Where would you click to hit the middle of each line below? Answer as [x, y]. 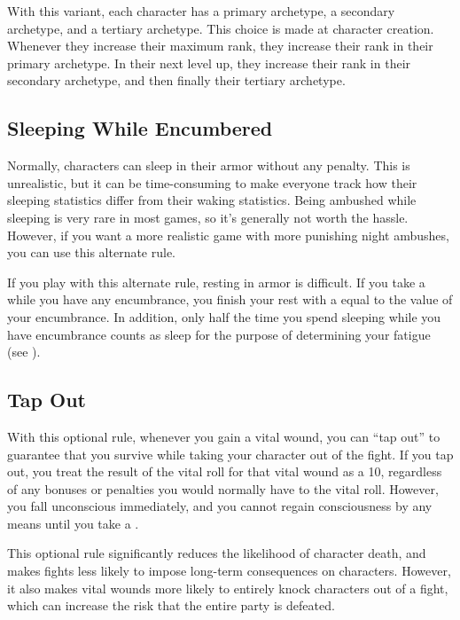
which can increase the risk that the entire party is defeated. [171, 605]
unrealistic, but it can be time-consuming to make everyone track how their [212, 182]
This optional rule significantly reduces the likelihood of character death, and [217, 553]
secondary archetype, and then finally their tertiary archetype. [176, 80]
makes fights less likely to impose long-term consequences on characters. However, [229, 571]
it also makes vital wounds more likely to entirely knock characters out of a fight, [228, 588]
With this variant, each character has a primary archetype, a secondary [201, 11]
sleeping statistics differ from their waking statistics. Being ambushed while [212, 200]
